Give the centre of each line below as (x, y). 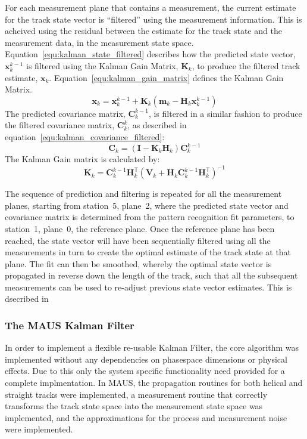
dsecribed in (27, 299)
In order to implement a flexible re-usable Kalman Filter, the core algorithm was (152, 347)
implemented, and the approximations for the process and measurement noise (146, 417)
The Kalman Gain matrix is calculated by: (82, 159)
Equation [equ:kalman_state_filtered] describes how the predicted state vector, (150, 54)
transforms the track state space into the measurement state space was (134, 406)
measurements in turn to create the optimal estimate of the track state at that (148, 252)
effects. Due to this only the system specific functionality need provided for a (145, 371)
